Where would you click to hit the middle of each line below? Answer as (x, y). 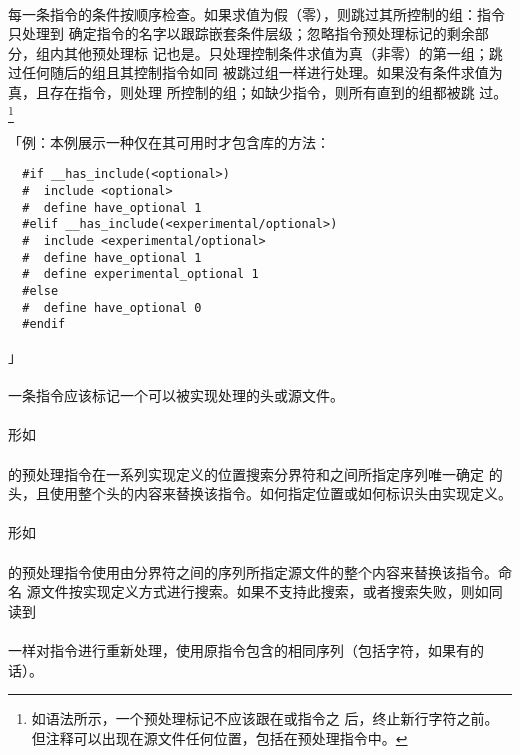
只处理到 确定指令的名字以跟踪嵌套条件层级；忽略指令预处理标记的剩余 (241, 33)
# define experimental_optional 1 (140, 274)
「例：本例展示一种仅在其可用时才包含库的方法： (169, 141)
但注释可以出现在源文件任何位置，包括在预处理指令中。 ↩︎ (219, 737)
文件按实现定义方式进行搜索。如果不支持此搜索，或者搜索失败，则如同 (271, 591)
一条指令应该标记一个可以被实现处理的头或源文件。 (176, 395)
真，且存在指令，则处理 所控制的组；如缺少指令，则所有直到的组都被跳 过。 (258, 91)
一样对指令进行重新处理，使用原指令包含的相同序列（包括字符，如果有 (239, 649)
